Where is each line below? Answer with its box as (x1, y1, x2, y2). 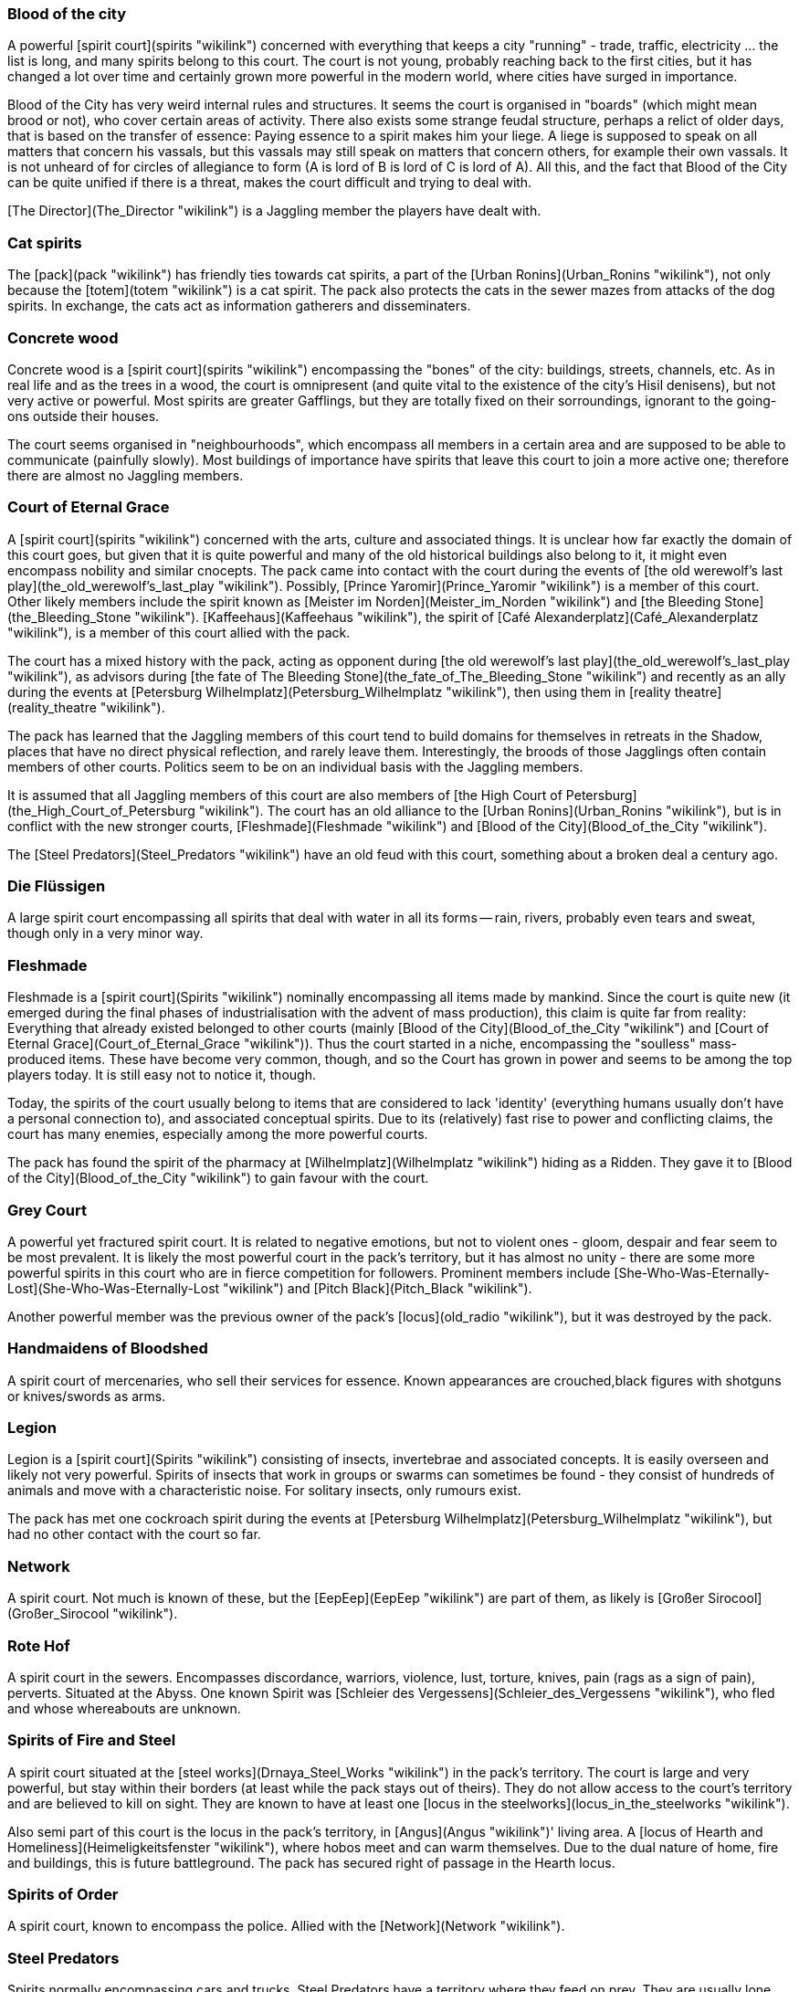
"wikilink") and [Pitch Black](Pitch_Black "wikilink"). (223, 1280, 532, 1296)
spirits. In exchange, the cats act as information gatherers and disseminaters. (7, 298, 471, 314)
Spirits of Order (7, 1885, 119, 1903)
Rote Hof (7, 1636, 70, 1655)
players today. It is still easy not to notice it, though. (7, 1067, 316, 1083)
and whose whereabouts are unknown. (7, 1700, 241, 1716)
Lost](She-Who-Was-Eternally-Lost (7, 1280, 220, 1296)
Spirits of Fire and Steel (7, 1731, 176, 1750)
